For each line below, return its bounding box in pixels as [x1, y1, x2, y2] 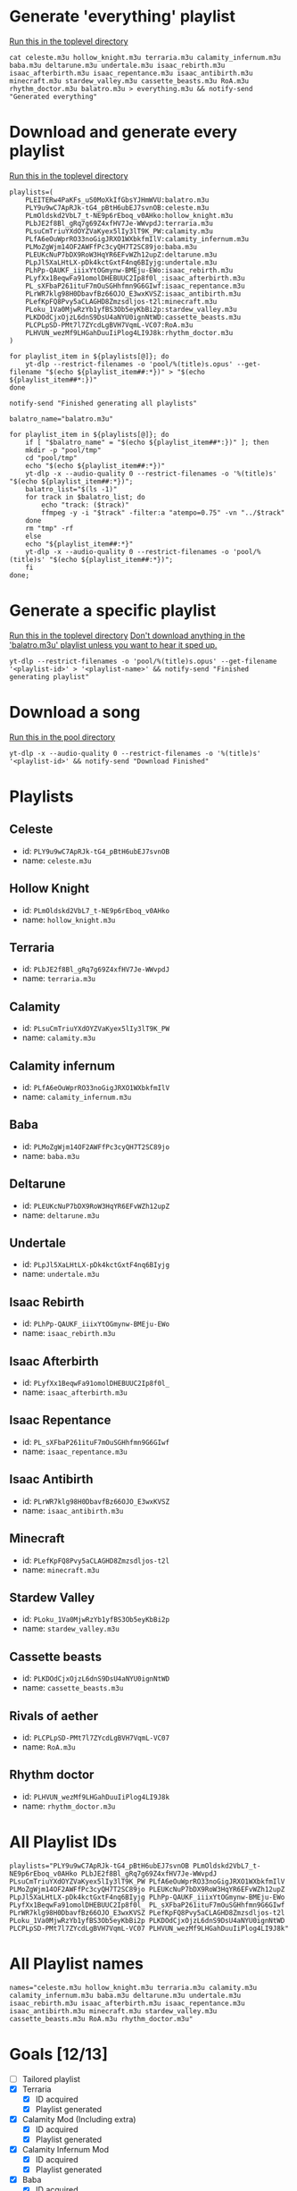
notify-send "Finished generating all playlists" [9, 399, 198, 407]
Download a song [9, 702, 141, 722]
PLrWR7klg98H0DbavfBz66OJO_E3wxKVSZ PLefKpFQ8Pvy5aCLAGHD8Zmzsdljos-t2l [9, 1908, 285, 1918]
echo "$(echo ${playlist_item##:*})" [25, 461, 166, 470]
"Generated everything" [9, 92, 98, 101]
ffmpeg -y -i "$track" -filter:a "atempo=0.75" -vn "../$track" [41, 508, 285, 517]
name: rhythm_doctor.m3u [21, 1801, 116, 1811]
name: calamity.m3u [21, 1032, 96, 1043]
